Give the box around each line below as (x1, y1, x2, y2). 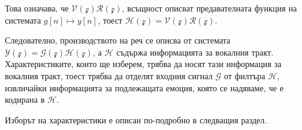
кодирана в (5, 93, 45, 106)
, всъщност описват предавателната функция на (122, 2, 297, 14)
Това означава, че (5, 2, 69, 14)
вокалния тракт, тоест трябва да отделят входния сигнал (5, 69, 213, 82)
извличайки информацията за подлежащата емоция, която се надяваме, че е (5, 81, 284, 94)
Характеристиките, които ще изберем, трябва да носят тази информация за (5, 57, 281, 70)
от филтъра (224, 69, 266, 82)
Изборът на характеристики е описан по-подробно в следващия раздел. (5, 113, 267, 126)
